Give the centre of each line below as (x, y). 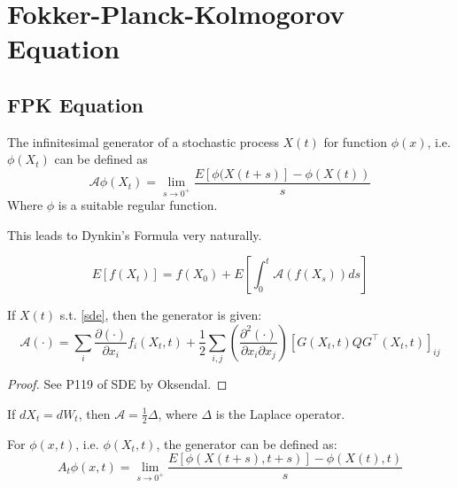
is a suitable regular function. (138, 205)
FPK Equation (76, 104)
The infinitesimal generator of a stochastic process (143, 141)
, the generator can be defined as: (247, 443)
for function (356, 141)
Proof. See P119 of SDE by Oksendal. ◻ (117, 384)
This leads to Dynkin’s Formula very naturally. (135, 234)
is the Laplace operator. (280, 413)
